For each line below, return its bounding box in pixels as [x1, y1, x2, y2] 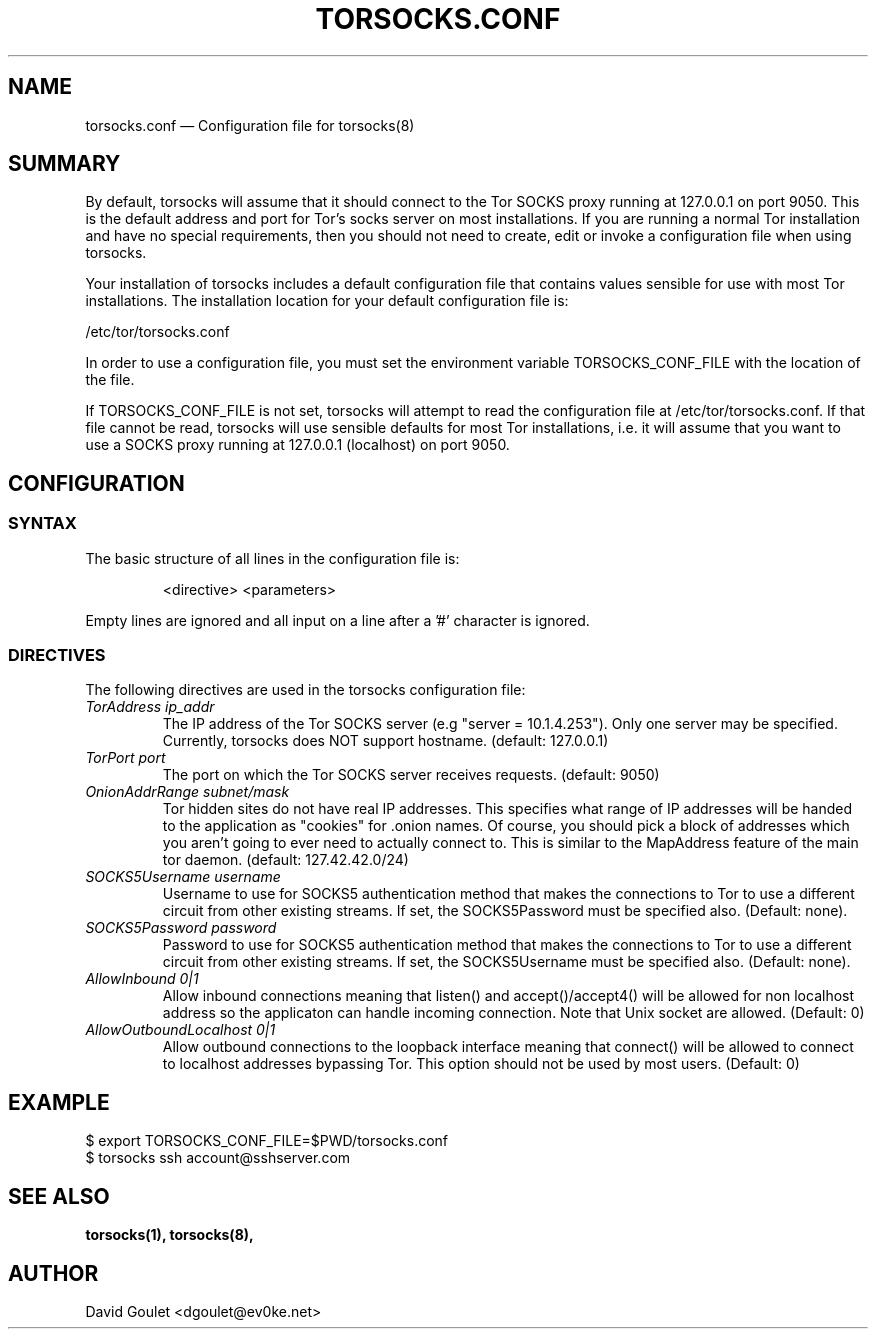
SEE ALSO [8, 1183, 110, 1209]
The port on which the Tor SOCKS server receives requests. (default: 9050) [162, 766, 660, 784]
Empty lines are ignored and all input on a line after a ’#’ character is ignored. [85, 611, 590, 629]
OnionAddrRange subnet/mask [85, 783, 290, 801]
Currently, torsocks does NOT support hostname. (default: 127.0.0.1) [162, 732, 609, 750]
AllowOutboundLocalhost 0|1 [85, 1021, 276, 1039]
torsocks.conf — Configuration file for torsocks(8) [85, 116, 415, 134]
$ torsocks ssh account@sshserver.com [85, 1149, 351, 1167]
